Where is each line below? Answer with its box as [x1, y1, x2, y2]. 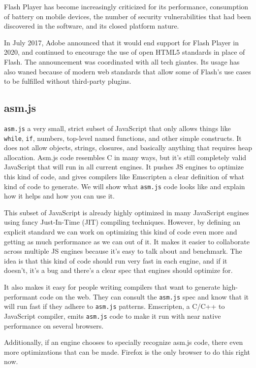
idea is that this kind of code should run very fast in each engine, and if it [4, 255, 227, 266]
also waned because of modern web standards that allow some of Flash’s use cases [4, 66, 251, 76]
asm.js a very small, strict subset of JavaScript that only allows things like [4, 123, 231, 133]
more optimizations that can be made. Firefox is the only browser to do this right [4, 346, 251, 357]
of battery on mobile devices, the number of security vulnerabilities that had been [4, 11, 251, 21]
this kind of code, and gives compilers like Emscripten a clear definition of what [4, 171, 245, 182]
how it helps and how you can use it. [4, 191, 115, 201]
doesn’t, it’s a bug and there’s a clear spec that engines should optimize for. [4, 265, 233, 275]
